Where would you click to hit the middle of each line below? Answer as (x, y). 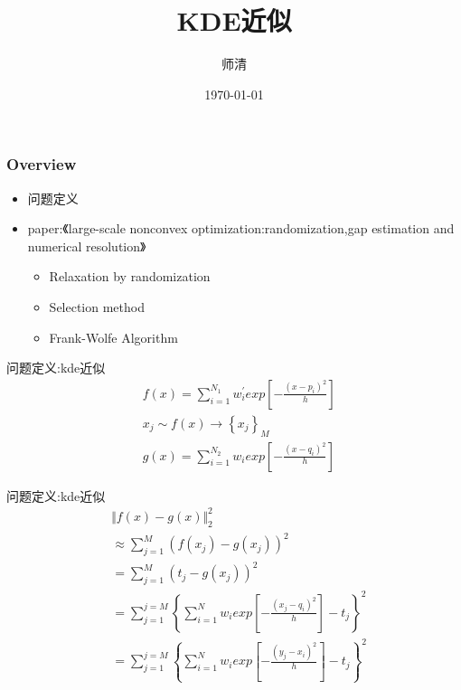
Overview (42, 164)
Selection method (97, 306)
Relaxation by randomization (130, 276)
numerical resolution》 (87, 246)
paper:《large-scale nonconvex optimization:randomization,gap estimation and (241, 228)
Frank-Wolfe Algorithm (113, 337)
